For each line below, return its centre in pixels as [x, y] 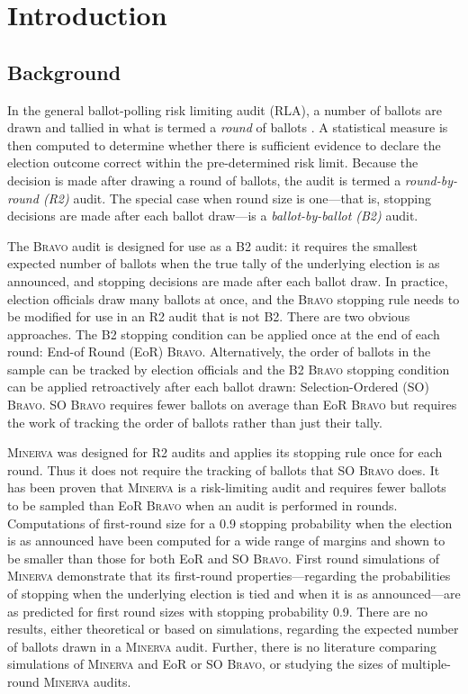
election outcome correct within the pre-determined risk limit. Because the [213, 162]
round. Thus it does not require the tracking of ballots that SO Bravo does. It [224, 469]
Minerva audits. [87, 681]
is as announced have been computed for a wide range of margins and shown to [226, 541]
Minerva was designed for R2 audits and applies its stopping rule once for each [225, 452]
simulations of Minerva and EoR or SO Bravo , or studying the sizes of [202, 664]
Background [64, 72]
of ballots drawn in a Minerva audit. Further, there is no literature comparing [222, 646]
